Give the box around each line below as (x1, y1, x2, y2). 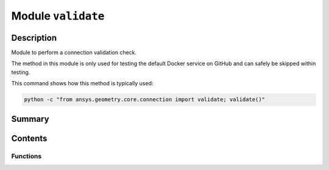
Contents (11, 133, 48, 143)
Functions (11, 152, 42, 160)
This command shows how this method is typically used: (11, 80, 154, 87)
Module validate (11, 9, 105, 23)
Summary (11, 113, 49, 124)
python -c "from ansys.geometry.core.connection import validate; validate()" (24, 96, 265, 103)
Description (11, 32, 57, 43)
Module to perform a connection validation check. (11, 49, 137, 56)
